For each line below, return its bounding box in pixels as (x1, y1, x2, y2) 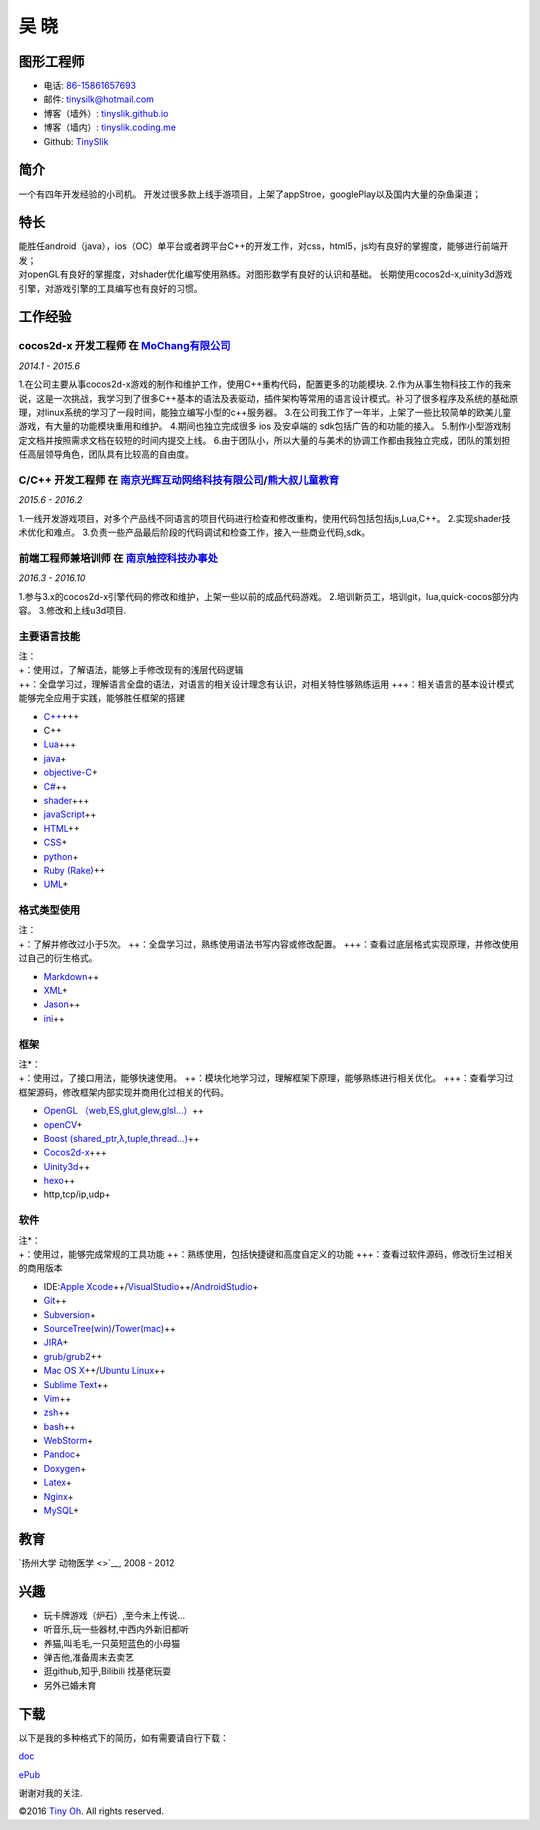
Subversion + (43, 1308, 97, 1320)
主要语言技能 (18, 629, 81, 643)
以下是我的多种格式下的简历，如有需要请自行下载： (18, 1731, 229, 1744)
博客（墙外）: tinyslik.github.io (43, 107, 169, 119)
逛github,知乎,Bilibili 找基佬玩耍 (43, 1665, 172, 1677)
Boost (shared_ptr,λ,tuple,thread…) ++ (43, 1132, 200, 1144)
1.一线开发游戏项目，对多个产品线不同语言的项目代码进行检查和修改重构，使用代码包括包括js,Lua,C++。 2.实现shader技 (18, 512, 511, 524)
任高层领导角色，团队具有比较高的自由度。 (18, 448, 194, 460)
